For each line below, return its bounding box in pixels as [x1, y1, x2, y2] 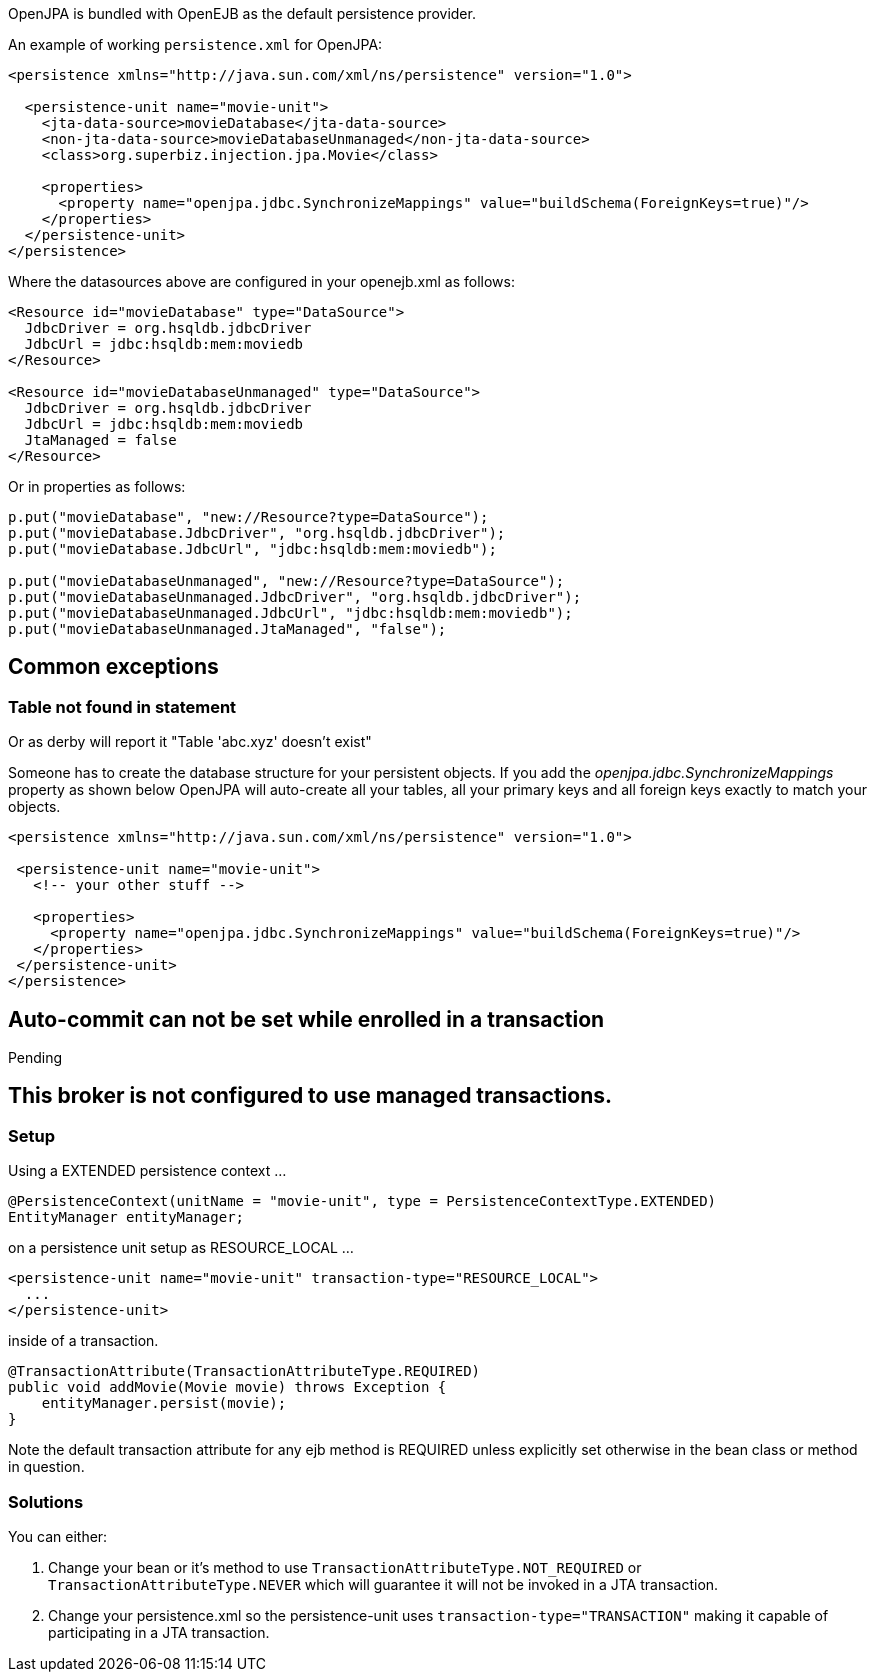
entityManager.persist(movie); [41, 1395, 287, 1412]
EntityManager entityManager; [8, 1209, 245, 1226]
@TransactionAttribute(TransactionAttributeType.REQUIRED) [8, 1363, 481, 1380]
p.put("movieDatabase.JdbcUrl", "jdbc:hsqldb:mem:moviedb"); [8, 541, 497, 557]
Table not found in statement [8, 696, 237, 717]
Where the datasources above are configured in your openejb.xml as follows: [8, 273, 515, 290]
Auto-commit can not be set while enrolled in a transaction [8, 1006, 605, 1032]
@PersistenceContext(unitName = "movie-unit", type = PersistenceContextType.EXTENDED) [8, 1193, 717, 1210]
